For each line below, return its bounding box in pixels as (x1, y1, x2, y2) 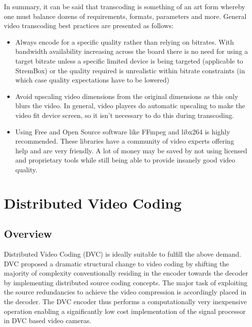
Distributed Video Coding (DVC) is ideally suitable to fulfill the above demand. (4, 249, 241, 259)
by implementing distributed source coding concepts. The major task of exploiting (4, 277, 248, 287)
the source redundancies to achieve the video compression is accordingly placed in (4, 287, 247, 297)
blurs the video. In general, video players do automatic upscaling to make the (15, 100, 245, 111)
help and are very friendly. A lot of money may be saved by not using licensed (15, 145, 248, 155)
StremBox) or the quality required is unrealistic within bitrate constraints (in (15, 65, 245, 75)
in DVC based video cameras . (4, 315, 92, 326)
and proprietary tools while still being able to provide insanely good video (15, 155, 236, 165)
